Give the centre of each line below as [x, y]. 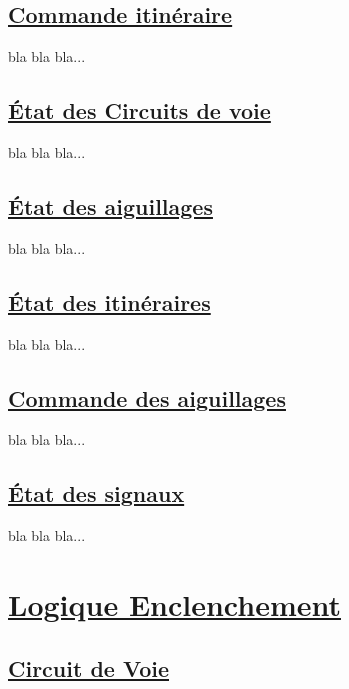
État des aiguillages [110, 205]
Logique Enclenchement [174, 603]
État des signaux [96, 493]
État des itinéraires [109, 301]
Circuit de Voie [88, 667]
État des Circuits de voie [139, 110]
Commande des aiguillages [147, 397]
